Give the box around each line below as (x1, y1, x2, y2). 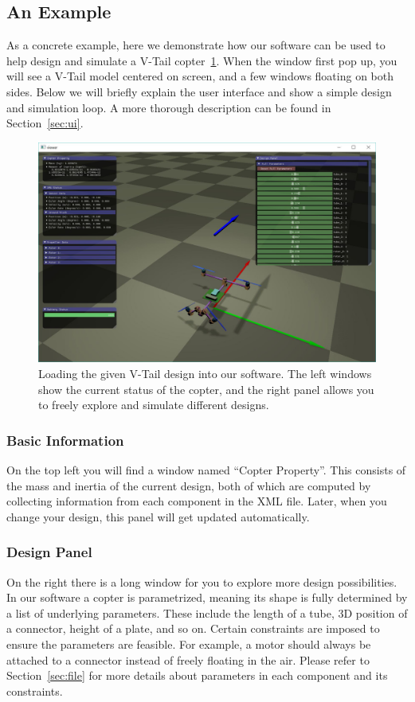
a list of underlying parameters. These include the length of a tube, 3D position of (6, 604, 408, 621)
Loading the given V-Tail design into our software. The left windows (38, 365, 372, 381)
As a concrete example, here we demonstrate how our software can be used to (6, 37, 386, 53)
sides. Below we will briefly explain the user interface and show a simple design (6, 83, 392, 99)
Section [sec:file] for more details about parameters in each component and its (6, 667, 388, 684)
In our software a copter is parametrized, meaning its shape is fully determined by (6, 589, 408, 606)
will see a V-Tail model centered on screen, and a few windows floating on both (6, 68, 393, 84)
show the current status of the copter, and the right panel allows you (38, 380, 374, 397)
